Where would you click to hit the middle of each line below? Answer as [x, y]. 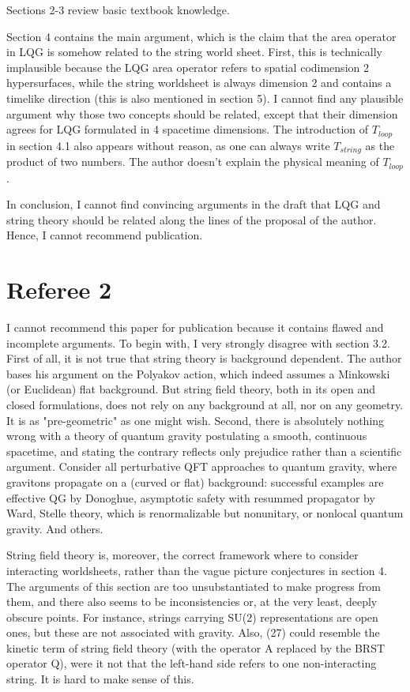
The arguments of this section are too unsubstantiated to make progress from [194, 586]
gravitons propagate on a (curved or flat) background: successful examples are [195, 481]
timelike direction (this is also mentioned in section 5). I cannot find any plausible [205, 98]
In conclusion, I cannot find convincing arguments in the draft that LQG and [194, 204]
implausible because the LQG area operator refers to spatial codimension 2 [188, 67]
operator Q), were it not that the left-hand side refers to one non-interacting [192, 663]
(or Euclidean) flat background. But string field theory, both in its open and [191, 389]
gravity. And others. [55, 528]
